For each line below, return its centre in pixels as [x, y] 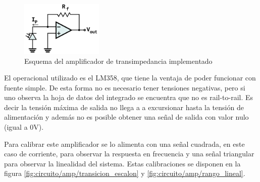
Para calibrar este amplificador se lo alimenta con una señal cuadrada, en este [124, 144]
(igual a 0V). [24, 127]
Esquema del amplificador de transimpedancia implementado [118, 61]
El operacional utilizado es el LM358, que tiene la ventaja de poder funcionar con [130, 78]
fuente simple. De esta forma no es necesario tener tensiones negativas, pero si [125, 87]
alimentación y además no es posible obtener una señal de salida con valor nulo [126, 117]
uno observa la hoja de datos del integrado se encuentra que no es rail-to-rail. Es [129, 97]
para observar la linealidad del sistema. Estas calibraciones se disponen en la [122, 163]
